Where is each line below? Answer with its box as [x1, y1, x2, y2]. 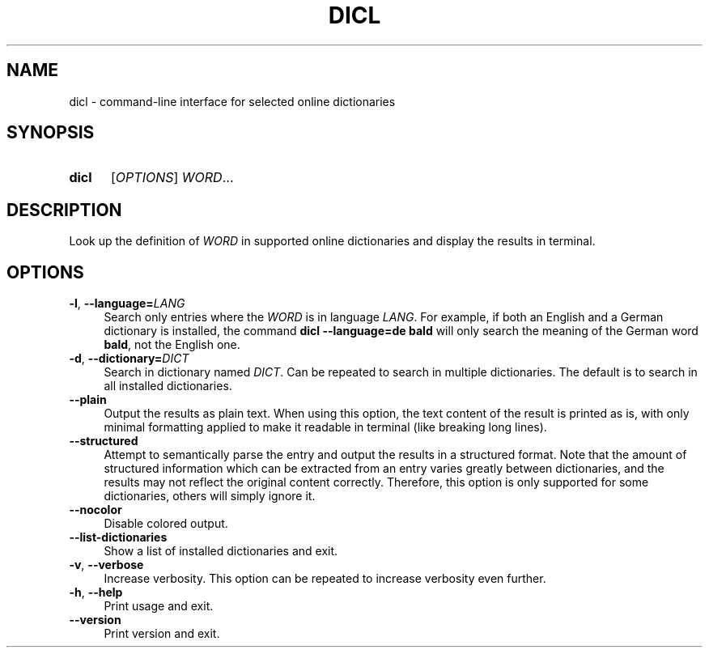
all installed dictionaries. [104, 379, 232, 393]
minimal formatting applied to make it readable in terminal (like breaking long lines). [104, 420, 547, 435]
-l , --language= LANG [69, 296, 185, 311]
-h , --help [69, 585, 123, 600]
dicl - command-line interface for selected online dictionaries [69, 94, 396, 108]
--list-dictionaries [69, 530, 168, 545]
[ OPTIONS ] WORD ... [110, 169, 234, 186]
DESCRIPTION [6, 199, 122, 220]
